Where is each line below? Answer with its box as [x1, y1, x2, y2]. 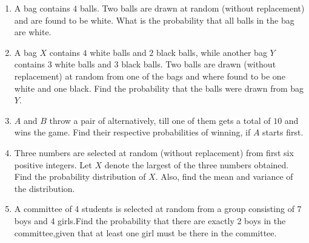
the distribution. [14, 182, 75, 194]
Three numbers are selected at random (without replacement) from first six [14, 146, 294, 159]
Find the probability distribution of [14, 170, 146, 183]
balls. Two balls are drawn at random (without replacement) [79, 2, 305, 14]
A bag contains [14, 2, 70, 14]
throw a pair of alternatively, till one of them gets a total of [49, 114, 271, 126]
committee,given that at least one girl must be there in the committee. [14, 226, 277, 239]
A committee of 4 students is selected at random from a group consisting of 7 [14, 202, 302, 215]
